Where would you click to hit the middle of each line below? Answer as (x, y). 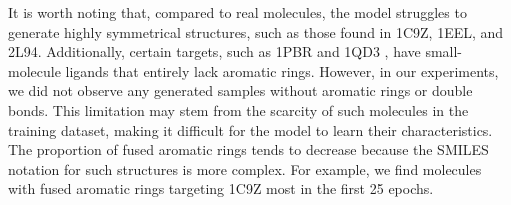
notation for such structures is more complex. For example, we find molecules (245, 168)
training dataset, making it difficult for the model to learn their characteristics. (250, 129)
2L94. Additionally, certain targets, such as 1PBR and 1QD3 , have (214, 51)
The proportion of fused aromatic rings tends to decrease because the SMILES (248, 149)
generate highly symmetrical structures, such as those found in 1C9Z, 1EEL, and (256, 31)
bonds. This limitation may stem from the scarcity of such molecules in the (238, 109)
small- (444, 51)
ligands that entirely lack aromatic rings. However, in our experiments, (282, 70)
